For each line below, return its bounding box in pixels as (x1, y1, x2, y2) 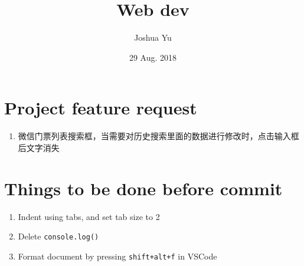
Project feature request (4, 96, 197, 120)
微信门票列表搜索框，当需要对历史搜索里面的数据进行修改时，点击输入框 (18, 130, 299, 142)
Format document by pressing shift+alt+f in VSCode (18, 249, 217, 262)
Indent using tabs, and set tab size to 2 (18, 210, 160, 222)
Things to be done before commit (4, 176, 283, 200)
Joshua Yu (134, 31, 172, 44)
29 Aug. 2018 (129, 51, 177, 63)
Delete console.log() (18, 230, 99, 242)
